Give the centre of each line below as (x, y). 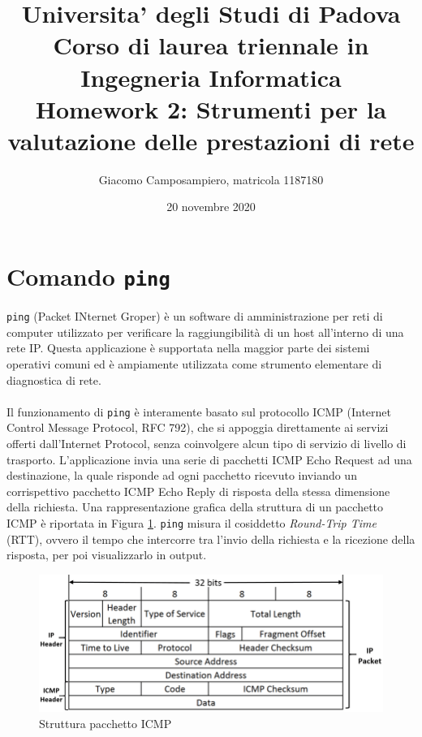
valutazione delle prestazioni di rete (211, 140)
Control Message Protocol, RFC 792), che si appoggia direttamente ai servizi (198, 427)
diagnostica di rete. (54, 379)
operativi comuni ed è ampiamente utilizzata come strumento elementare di (194, 363)
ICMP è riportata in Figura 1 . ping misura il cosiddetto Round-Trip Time (192, 522)
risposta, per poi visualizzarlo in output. (107, 555)
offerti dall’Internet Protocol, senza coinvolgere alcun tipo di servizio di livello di (207, 443)
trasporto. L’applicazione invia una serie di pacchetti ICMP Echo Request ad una (209, 459)
